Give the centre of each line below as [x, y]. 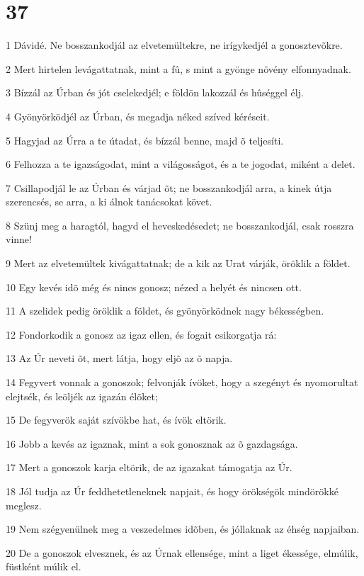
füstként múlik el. [44, 566]
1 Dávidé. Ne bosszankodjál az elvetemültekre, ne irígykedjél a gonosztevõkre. [174, 45]
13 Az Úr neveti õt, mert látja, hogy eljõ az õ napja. [119, 358]
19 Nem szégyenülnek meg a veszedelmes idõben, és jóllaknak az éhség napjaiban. [183, 529]
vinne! [19, 239]
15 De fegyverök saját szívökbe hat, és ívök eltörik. [116, 420]
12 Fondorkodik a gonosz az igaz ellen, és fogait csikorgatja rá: [141, 334]
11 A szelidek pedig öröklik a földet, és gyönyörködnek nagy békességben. [165, 311]
